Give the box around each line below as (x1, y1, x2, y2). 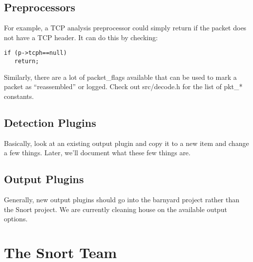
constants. (4, 91, 34, 101)
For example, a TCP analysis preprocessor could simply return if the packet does (4, 23, 247, 33)
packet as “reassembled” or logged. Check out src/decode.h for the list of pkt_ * (4, 81, 243, 92)
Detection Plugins (4, 115, 96, 130)
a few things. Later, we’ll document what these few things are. (4, 147, 190, 158)
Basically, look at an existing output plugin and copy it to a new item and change (4, 138, 249, 148)
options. (4, 214, 28, 224)
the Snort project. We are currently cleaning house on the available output (4, 204, 227, 214)
